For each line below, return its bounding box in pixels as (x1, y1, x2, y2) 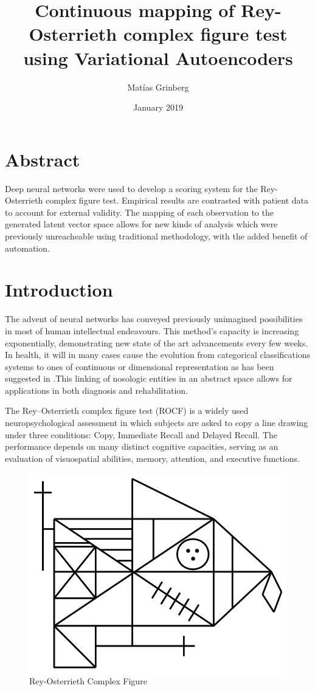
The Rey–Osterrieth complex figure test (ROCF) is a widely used (5, 404, 249, 417)
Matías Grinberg (127, 80, 189, 93)
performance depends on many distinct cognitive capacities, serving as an (5, 440, 279, 453)
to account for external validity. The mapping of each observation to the (5, 205, 274, 218)
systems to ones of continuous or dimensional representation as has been (5, 360, 274, 373)
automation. (5, 241, 50, 254)
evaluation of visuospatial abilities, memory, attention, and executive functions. (5, 452, 300, 464)
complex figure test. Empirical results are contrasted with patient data (46, 194, 309, 207)
